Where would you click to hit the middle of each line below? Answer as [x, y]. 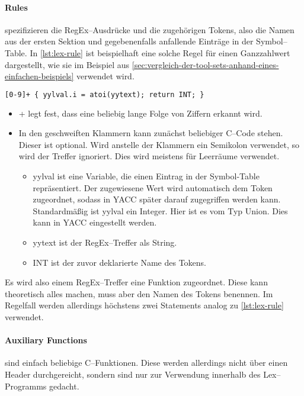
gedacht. [64, 386]
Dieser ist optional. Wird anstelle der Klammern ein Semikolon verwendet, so [159, 144]
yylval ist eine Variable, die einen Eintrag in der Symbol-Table [146, 176]
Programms [26, 386]
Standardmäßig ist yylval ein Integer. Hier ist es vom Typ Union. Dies [160, 210]
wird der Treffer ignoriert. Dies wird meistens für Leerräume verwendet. [149, 156]
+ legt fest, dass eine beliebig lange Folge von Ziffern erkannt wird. [140, 113]
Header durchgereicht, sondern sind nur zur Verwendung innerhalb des [133, 374]
